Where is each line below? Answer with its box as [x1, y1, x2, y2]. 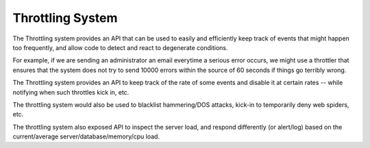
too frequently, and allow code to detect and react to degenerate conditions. [12, 43, 229, 51]
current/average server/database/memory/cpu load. [12, 132, 160, 140]
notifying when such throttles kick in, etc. [12, 88, 129, 96]
